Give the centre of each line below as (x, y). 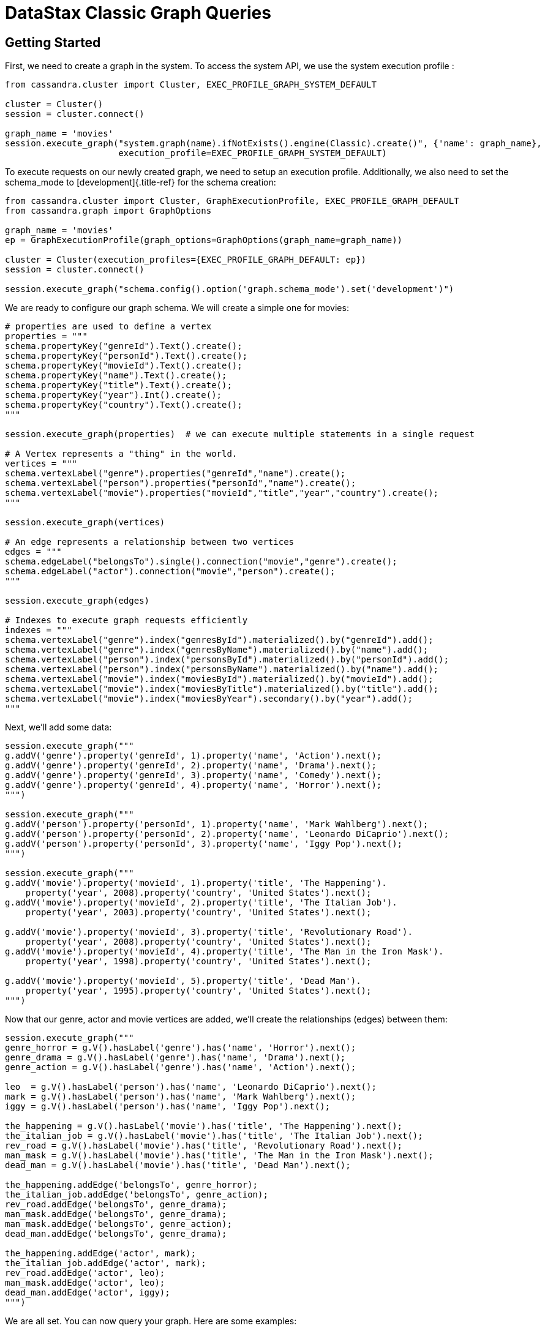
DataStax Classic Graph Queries (138, 13)
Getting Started (53, 42)
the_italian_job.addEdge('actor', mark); (106, 1263)
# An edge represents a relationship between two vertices (150, 542)
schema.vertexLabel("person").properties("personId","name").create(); (181, 483)
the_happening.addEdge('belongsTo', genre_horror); (132, 1185)
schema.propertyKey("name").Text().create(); (116, 376)
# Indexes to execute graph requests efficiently (126, 621)
